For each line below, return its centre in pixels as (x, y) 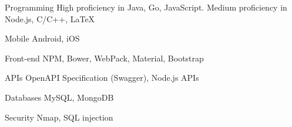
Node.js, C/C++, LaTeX (50, 18)
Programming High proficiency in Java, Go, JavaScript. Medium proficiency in (146, 7)
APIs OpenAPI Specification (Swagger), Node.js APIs (102, 78)
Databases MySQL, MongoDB (59, 97)
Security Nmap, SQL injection (59, 117)
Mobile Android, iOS (42, 38)
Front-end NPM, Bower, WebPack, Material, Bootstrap (104, 58)
